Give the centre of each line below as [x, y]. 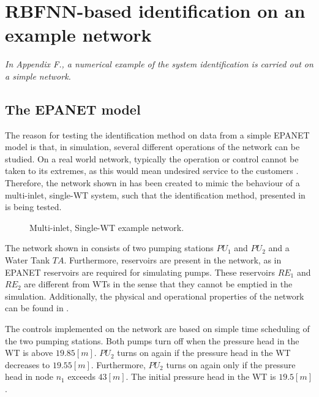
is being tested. [33, 207]
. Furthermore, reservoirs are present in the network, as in [173, 260]
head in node [29, 376]
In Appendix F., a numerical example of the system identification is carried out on [159, 64]
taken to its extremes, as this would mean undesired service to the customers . [152, 171]
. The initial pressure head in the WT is [201, 376]
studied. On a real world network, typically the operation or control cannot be [152, 158]
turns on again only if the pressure [231, 364]
